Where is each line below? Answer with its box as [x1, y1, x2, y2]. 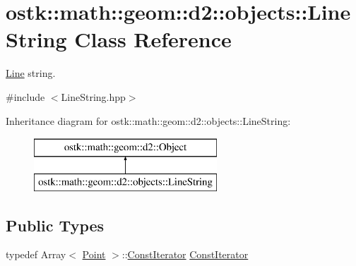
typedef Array [6, 247, 66, 262]
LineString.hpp [61, 89, 126, 104]
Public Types [6, 214, 105, 236]
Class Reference [74, 25, 232, 54]
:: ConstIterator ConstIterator [121, 247, 249, 262]
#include [6, 89, 45, 104]
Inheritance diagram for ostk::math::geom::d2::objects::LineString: [6, 113, 291, 128]
